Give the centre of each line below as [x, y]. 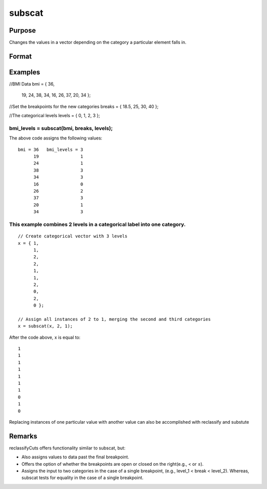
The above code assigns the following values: [56, 138]
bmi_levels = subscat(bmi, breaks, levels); [61, 128]
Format [21, 56]
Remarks [23, 436]
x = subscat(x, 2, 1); [45, 326]
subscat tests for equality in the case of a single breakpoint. [82, 478]
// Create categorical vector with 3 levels [73, 236]
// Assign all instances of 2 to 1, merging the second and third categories [114, 319]
